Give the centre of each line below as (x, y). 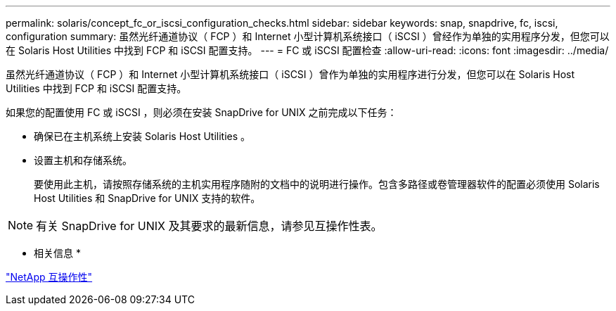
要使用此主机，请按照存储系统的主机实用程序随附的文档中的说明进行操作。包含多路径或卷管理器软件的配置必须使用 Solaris (317, 184)
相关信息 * (57, 253)
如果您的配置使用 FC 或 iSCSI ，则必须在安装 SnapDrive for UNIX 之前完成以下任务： (201, 112)
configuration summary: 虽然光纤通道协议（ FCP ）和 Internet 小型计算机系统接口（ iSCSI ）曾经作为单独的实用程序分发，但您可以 (308, 36)
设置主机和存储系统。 (83, 160)
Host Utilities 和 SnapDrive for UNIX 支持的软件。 (147, 198)
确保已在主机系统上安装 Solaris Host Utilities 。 (142, 136)
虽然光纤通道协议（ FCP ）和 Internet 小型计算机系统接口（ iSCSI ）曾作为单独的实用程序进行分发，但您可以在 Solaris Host (290, 74)
